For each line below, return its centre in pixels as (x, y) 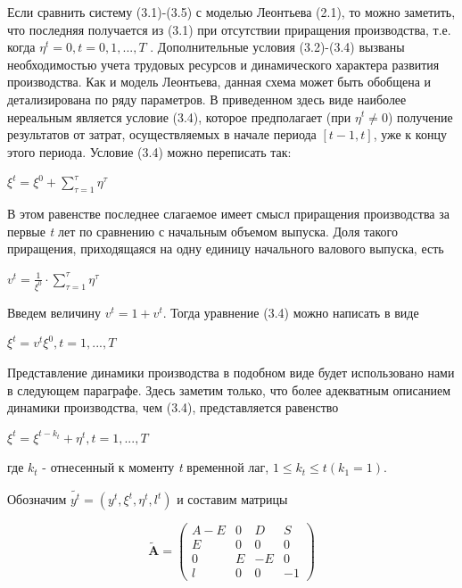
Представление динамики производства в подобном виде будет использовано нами (231, 372)
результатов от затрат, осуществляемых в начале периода (162, 134)
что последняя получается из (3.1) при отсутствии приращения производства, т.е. (229, 29)
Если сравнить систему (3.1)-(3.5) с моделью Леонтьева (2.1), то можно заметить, (231, 12)
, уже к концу (410, 134)
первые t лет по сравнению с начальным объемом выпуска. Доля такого (202, 231)
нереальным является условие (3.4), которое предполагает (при (179, 116)
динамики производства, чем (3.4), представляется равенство (173, 407)
